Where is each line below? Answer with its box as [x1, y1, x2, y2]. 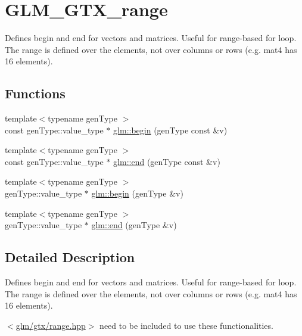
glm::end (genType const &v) [113, 155, 220, 167]
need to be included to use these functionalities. [99, 319, 273, 331]
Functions [5, 84, 66, 102]
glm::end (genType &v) [91, 219, 177, 231]
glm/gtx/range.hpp [15, 319, 86, 331]
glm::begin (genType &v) [91, 187, 183, 200]
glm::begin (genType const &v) [113, 123, 228, 136]
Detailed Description [5, 248, 135, 266]
